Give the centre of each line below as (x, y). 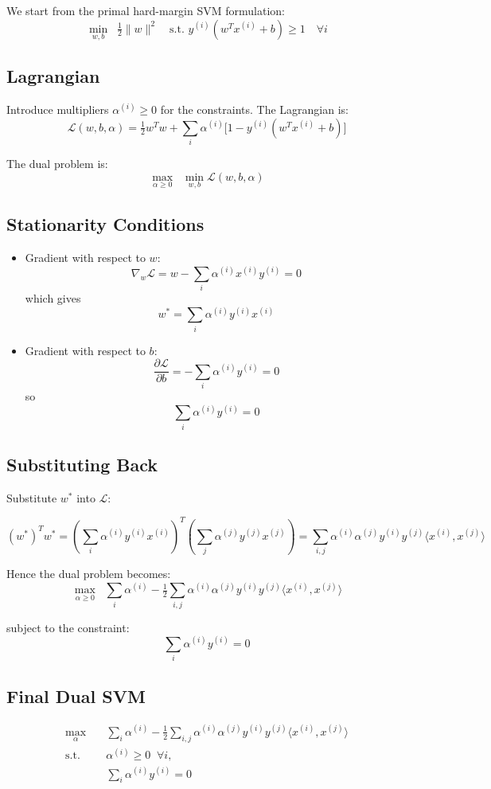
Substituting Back (82, 464)
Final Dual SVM (76, 695)
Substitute (32, 497)
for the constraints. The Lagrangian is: (254, 109)
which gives (53, 298)
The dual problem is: (57, 163)
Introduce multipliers (58, 109)
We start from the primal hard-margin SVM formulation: (146, 10)
